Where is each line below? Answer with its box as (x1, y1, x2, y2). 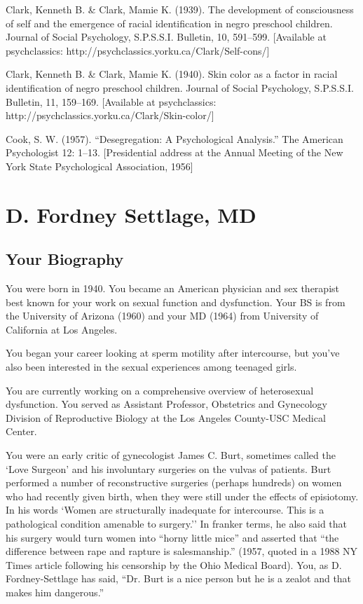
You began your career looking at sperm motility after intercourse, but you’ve (6, 345, 340, 360)
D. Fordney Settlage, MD (6, 200, 256, 228)
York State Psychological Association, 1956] (6, 158, 193, 173)
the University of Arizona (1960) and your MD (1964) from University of (6, 308, 319, 323)
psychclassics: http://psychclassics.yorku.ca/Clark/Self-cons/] (6, 43, 270, 57)
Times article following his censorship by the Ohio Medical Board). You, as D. (6, 557, 342, 572)
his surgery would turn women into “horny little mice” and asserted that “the (6, 530, 339, 544)
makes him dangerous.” (6, 584, 104, 599)
